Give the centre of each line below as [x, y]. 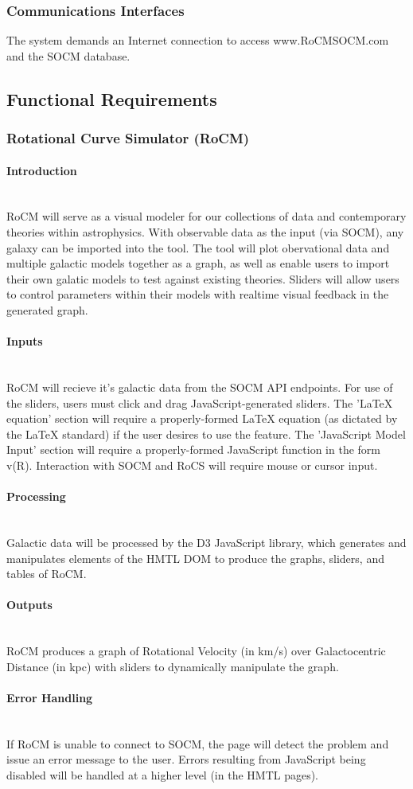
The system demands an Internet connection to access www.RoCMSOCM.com [198, 40]
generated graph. [47, 309]
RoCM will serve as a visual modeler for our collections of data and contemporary [206, 216]
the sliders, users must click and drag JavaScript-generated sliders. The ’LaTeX [200, 402]
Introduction [42, 170]
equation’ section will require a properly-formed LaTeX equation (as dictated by [202, 418]
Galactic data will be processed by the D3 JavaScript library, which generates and [206, 542]
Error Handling [50, 697]
